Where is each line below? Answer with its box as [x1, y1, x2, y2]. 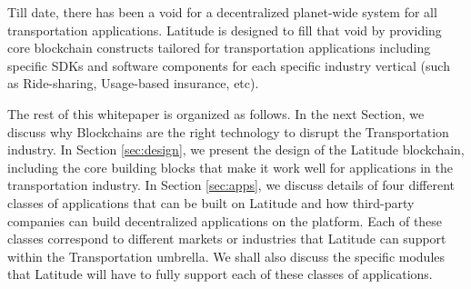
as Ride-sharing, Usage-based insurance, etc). [7, 74, 259, 93]
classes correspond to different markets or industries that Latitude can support [7, 229, 446, 248]
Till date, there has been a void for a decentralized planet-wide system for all [7, 3, 437, 21]
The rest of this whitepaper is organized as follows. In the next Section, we [7, 104, 425, 123]
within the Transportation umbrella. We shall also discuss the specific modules [7, 246, 446, 265]
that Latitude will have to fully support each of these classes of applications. [7, 264, 433, 284]
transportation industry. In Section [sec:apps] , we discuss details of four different [7, 175, 456, 194]
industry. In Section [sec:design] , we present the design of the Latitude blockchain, [7, 140, 465, 159]
